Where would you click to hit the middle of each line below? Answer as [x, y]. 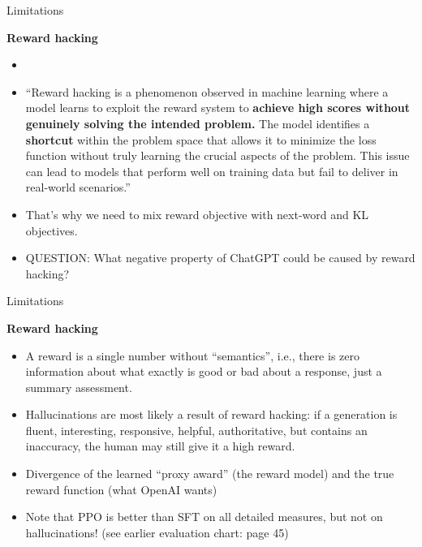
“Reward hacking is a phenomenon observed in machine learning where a [207, 91]
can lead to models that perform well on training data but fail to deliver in [212, 171]
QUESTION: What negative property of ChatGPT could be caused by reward [220, 258]
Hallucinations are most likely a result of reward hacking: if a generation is [211, 414]
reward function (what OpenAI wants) [121, 489]
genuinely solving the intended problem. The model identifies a [198, 123]
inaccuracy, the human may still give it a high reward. [160, 446]
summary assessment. [79, 387]
